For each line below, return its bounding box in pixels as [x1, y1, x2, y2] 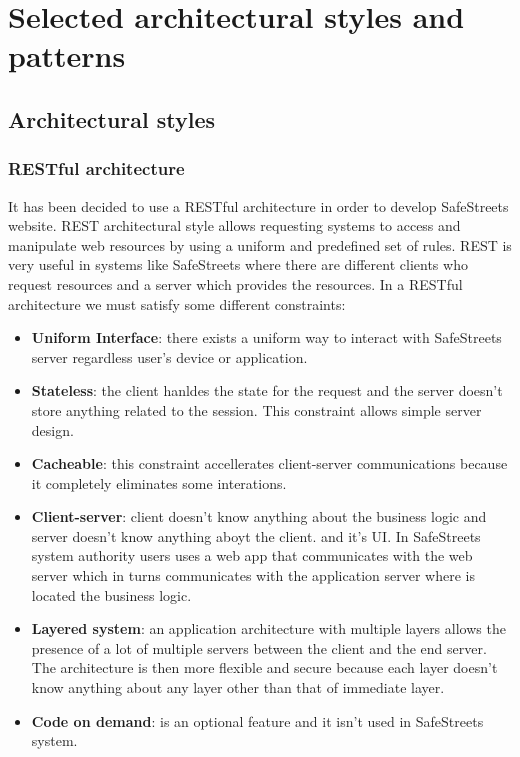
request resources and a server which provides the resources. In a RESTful [8, 273, 463, 294]
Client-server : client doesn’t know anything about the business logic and [31, 506, 487, 527]
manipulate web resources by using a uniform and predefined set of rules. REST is [8, 234, 512, 255]
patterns [8, 35, 126, 76]
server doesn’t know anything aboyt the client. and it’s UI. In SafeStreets [31, 525, 481, 546]
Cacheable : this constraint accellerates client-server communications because [31, 453, 508, 474]
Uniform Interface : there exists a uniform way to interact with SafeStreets [31, 327, 502, 348]
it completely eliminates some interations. [31, 472, 287, 493]
